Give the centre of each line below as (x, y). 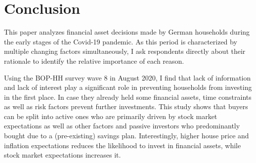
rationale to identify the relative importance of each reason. (94, 61)
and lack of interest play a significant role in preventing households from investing (128, 87)
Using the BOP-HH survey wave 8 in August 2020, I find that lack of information (128, 77)
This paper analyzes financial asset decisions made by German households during (127, 32)
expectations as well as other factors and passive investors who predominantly (122, 126)
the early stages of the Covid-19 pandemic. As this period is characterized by (121, 41)
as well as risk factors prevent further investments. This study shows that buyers (126, 106)
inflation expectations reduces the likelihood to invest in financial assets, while (123, 145)
